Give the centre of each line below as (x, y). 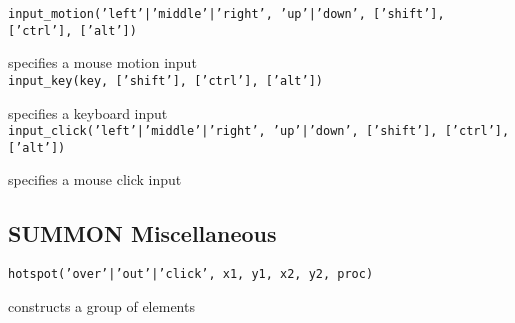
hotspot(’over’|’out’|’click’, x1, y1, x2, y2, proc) (191, 274)
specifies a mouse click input (95, 179)
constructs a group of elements (101, 305)
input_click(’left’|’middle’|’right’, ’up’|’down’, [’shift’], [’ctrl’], (259, 131)
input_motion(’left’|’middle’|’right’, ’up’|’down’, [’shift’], (226, 14)
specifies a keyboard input (88, 112)
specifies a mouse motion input (102, 62)
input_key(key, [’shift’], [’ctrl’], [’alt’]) (165, 80)
